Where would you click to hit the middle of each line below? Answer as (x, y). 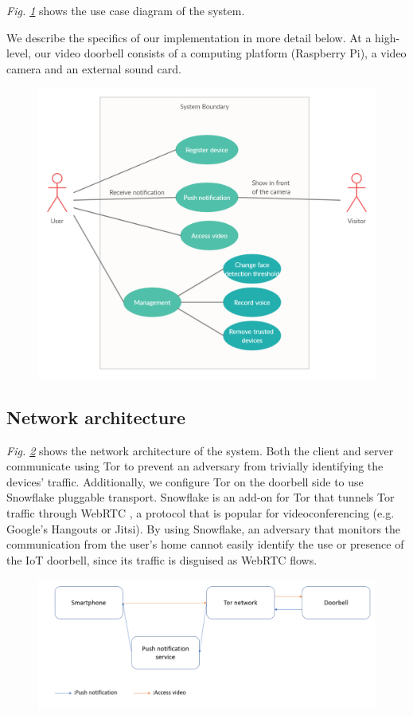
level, (19, 53)
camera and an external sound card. (94, 68)
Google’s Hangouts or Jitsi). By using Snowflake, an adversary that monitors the (204, 528)
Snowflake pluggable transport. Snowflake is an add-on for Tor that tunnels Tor (201, 497)
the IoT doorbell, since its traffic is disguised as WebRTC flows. (162, 559)
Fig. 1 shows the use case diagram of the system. (126, 10)
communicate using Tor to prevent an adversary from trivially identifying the (195, 466)
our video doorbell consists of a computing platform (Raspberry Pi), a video (220, 53)
